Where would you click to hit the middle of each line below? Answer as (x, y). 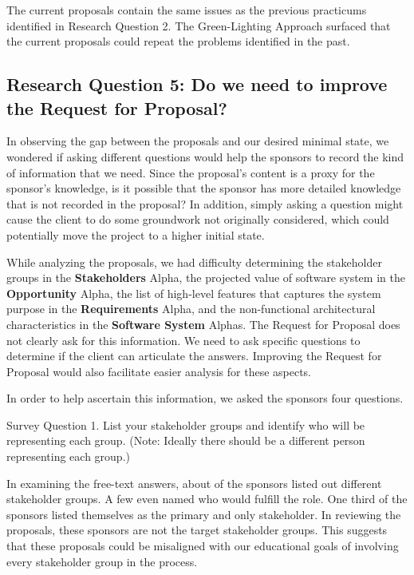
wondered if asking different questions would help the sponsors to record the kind (205, 156)
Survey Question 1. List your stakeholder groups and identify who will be (186, 424)
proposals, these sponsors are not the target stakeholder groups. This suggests (197, 530)
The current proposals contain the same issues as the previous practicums (187, 10)
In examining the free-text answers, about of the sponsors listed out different (194, 483)
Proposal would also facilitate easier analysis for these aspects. (159, 371)
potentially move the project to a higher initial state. (136, 234)
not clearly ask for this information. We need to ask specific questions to (183, 340)
